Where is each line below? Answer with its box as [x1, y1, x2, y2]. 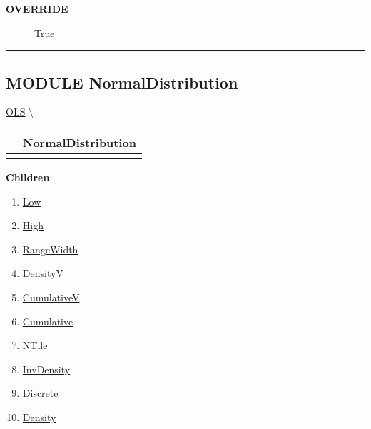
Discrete [22, 385, 59, 400]
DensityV [22, 266, 63, 281]
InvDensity [22, 361, 71, 376]
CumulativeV [22, 289, 80, 304]
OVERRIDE [6, 1, 68, 16]
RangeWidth [22, 241, 78, 256]
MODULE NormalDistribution [6, 71, 238, 93]
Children [6, 169, 50, 184]
